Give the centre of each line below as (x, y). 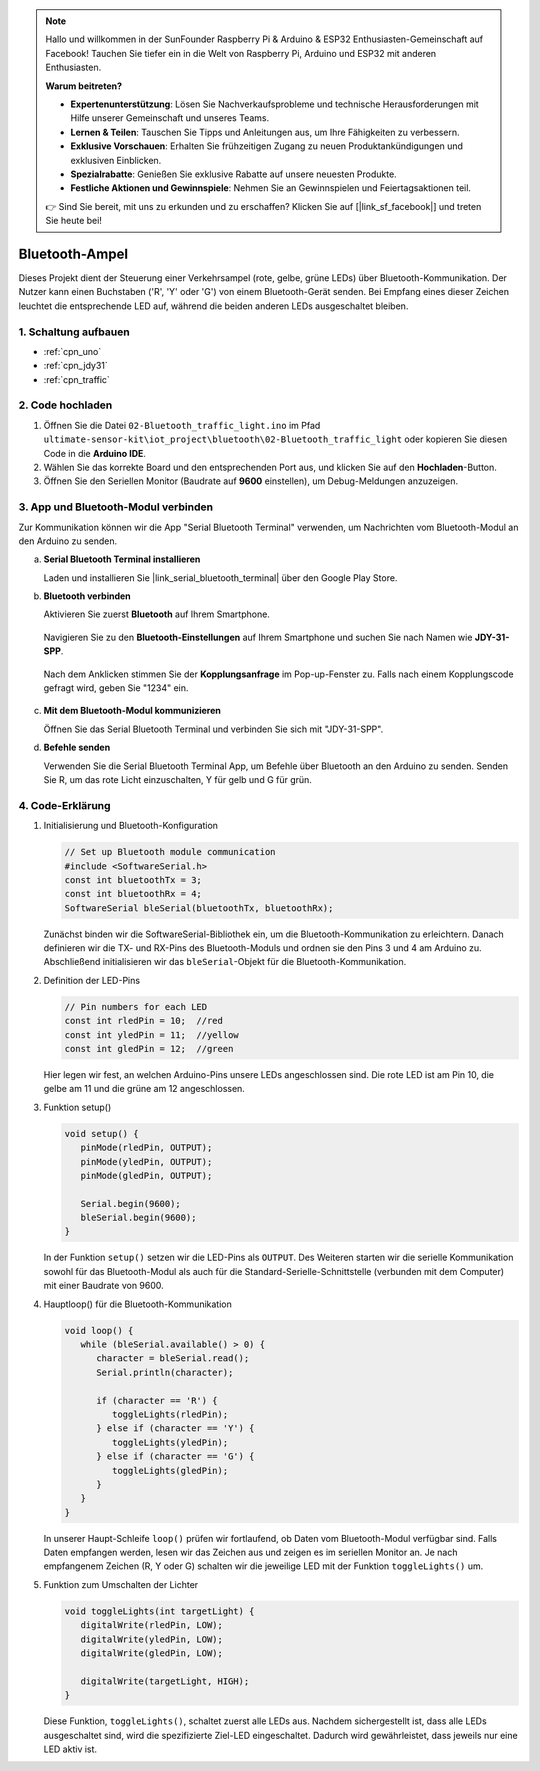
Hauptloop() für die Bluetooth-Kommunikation (137, 1304)
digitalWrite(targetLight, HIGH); (165, 1681)
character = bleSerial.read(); (173, 1358)
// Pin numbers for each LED (136, 1006)
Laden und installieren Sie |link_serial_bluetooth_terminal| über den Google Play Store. (220, 577)
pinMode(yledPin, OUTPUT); (146, 1161)
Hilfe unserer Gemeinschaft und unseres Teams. (170, 118)
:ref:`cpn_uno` (72, 351)
